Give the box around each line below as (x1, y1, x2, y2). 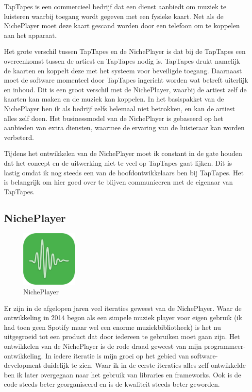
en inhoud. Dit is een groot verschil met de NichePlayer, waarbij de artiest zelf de (4, 84, 247, 94)
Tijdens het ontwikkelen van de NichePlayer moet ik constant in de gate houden (4, 148, 242, 158)
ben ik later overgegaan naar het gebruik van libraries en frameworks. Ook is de (4, 369, 241, 379)
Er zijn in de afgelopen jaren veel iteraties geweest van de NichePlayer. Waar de (4, 303, 242, 313)
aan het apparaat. (4, 30, 57, 40)
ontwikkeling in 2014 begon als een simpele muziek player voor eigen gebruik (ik (4, 312, 242, 323)
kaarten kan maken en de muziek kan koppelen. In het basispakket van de (4, 94, 224, 104)
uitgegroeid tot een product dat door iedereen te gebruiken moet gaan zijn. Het (4, 331, 240, 341)
